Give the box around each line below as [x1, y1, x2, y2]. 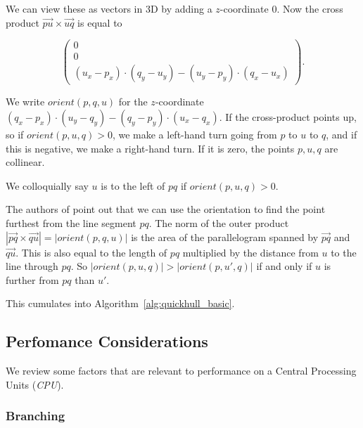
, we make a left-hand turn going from [112, 127, 277, 141]
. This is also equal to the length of [15, 245, 167, 259]
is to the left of [101, 178, 165, 193]
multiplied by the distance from [182, 245, 319, 259]
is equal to [77, 15, 122, 30]
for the [118, 94, 148, 109]
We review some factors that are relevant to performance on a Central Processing [6, 363, 357, 378]
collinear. [6, 155, 45, 169]
